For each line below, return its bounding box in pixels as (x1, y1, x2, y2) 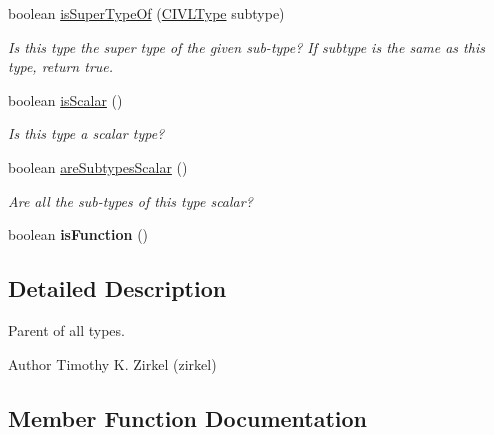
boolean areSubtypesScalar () (8, 156, 188, 177)
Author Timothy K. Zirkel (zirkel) (8, 353, 217, 374)
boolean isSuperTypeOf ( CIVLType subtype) (8, 3, 285, 23)
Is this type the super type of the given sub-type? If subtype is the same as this (8, 36, 485, 57)
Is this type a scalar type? (8, 123, 165, 144)
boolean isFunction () (8, 224, 149, 245)
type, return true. (8, 56, 114, 77)
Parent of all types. (8, 319, 125, 340)
